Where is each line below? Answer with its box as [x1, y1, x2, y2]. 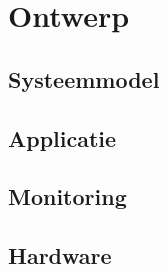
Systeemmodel [8, 63, 160, 94]
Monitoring [8, 181, 127, 212]
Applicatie [8, 122, 117, 153]
